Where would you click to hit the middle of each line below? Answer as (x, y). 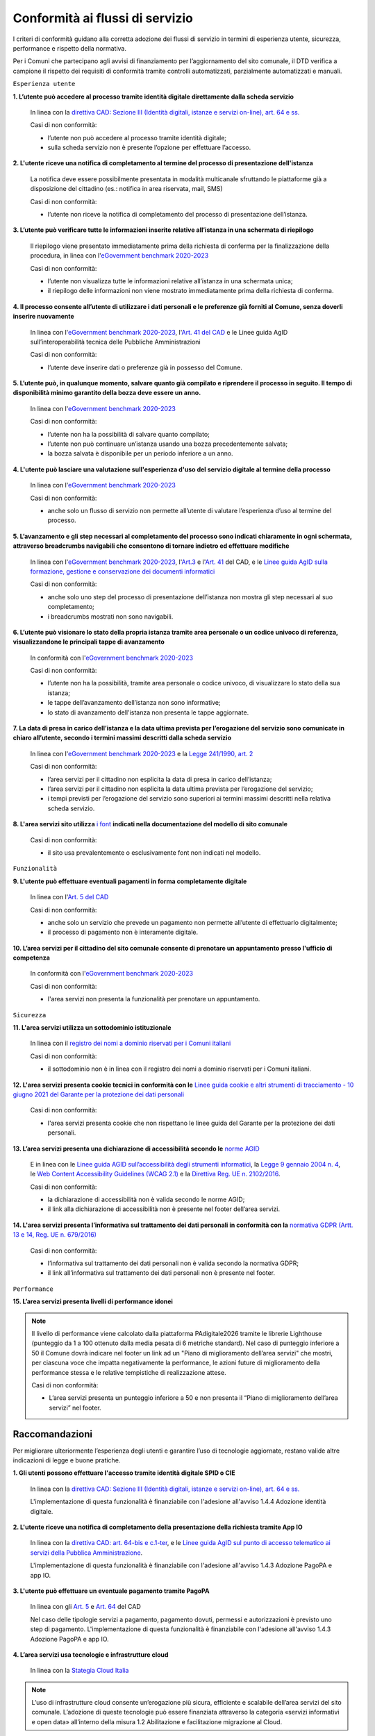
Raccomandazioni (53, 1434)
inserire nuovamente (43, 317)
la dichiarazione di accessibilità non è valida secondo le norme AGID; (146, 1200)
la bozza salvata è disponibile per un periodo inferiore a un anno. (140, 453)
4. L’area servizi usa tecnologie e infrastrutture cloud (91, 1654)
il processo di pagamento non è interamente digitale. (123, 932)
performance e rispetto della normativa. (70, 48)
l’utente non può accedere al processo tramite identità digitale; (137, 137)
